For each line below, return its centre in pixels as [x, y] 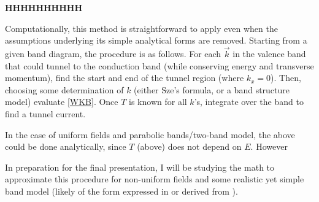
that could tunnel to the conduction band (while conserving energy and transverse [159, 65]
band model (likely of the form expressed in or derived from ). [121, 191]
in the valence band [269, 53]
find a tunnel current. [45, 113]
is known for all [158, 102]
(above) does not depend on [189, 146]
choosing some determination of [64, 89]
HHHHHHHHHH [44, 7]
